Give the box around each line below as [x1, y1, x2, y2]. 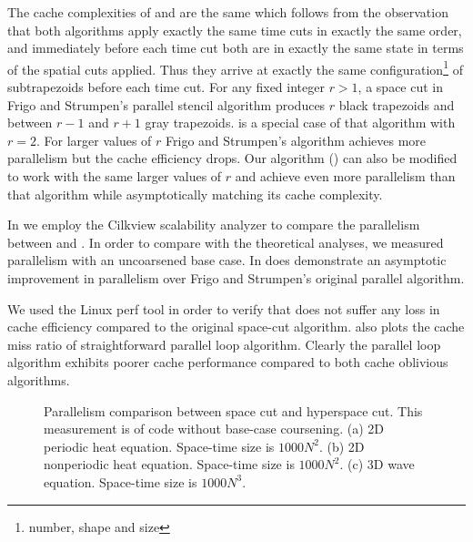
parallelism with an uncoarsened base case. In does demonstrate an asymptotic [7, 251, 447, 270]
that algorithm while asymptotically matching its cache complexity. [7, 184, 383, 203]
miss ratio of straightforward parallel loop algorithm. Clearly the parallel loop [7, 334, 441, 353]
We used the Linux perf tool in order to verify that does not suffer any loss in [7, 299, 440, 318]
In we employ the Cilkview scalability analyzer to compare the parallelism [7, 215, 420, 234]
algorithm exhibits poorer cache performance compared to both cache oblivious [7, 353, 448, 372]
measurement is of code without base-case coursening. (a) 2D [44, 419, 384, 438]
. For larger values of [35, 130, 152, 149]
